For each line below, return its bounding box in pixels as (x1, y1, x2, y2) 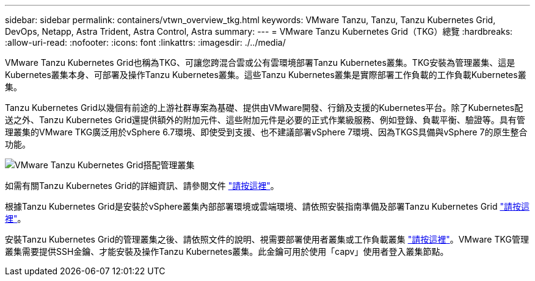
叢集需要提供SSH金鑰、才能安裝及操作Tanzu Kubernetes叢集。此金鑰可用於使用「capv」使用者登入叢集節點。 (5, 246, 449, 257)
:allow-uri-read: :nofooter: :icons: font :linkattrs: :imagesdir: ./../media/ (5, 37, 286, 48)
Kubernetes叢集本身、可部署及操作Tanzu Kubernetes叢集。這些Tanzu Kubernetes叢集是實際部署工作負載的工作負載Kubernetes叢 (5, 69, 526, 80)
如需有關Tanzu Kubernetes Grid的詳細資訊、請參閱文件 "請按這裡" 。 (5, 180, 279, 191)
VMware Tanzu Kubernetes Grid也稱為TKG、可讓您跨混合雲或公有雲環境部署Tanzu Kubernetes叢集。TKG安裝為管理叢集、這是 (5, 57, 515, 68)
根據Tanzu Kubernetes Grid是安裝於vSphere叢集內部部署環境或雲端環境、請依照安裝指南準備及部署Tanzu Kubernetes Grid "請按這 (5, 201, 530, 212)
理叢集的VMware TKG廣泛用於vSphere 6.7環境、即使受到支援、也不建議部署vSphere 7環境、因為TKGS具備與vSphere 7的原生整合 (5, 127, 528, 137)
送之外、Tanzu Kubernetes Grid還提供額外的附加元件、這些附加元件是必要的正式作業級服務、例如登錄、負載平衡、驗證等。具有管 (5, 115, 525, 125)
